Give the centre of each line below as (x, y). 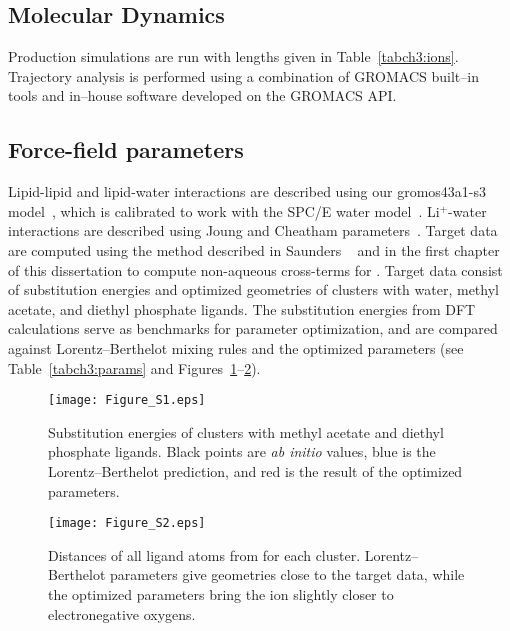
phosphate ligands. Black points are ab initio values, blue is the (242, 451)
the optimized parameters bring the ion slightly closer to (221, 594)
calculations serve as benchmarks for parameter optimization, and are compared (253, 328)
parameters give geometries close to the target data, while (287, 574)
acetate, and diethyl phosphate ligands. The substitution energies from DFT (242, 308)
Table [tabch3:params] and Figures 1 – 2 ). (134, 367)
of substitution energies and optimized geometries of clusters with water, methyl (253, 289)
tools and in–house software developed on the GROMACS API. (202, 95)
